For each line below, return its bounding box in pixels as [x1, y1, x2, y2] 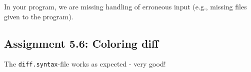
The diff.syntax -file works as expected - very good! [4, 59, 166, 69]
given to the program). [4, 11, 73, 21]
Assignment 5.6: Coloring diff [4, 35, 159, 51]
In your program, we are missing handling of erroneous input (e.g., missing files [4, 1, 247, 11]
